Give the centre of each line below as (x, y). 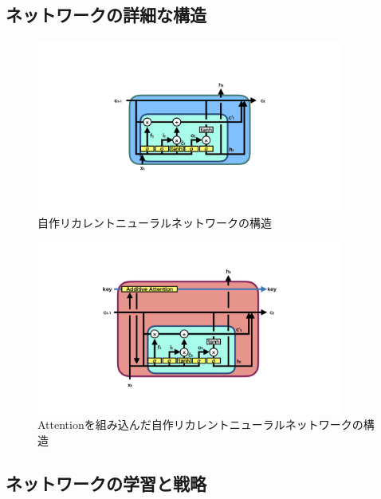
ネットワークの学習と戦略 (106, 483)
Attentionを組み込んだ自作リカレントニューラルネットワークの (200, 424)
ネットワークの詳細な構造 (106, 15)
